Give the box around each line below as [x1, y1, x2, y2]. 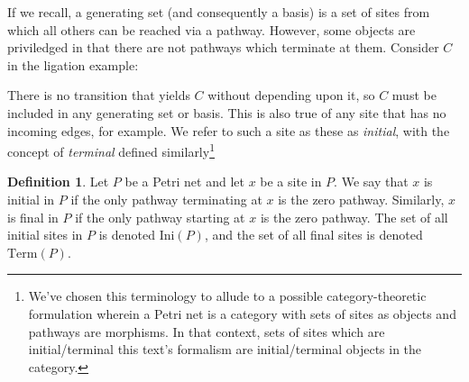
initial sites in [7, 225, 83, 244]
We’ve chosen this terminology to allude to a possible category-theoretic [28, 286, 427, 305]
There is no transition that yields [7, 86, 190, 105]
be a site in [260, 172, 322, 191]
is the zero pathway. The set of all [260, 207, 448, 226]
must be [391, 86, 437, 105]
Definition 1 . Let [7, 172, 109, 191]
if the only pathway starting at [75, 207, 245, 226]
